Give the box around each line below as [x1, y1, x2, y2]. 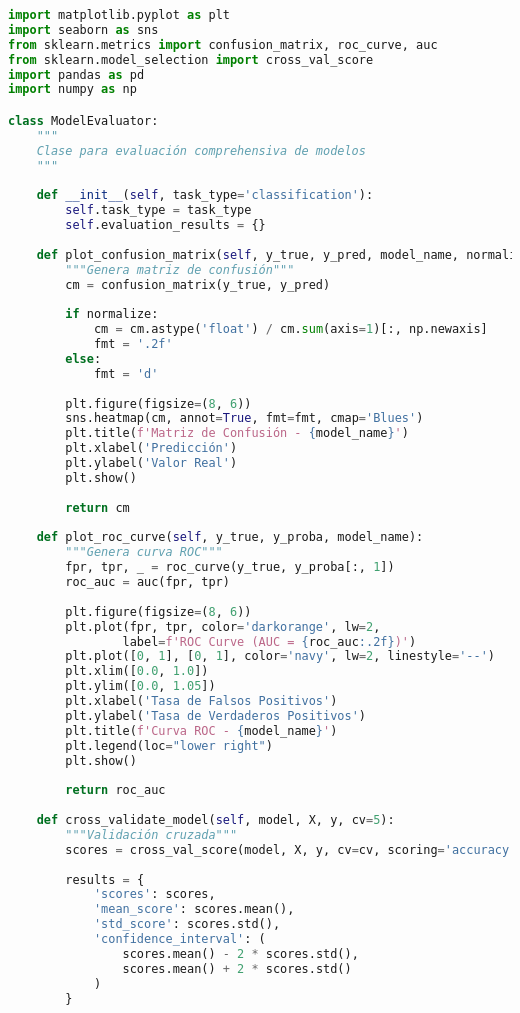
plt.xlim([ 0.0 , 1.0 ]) [65, 664, 209, 679]
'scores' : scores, [93, 887, 216, 902]
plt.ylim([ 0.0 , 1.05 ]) [65, 679, 216, 694]
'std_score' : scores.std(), [93, 917, 281, 932]
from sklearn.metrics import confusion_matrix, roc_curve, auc [8, 37, 438, 52]
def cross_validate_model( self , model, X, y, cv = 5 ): [36, 813, 395, 828]
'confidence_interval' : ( [93, 932, 266, 947]
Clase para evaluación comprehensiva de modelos [36, 143, 366, 158]
